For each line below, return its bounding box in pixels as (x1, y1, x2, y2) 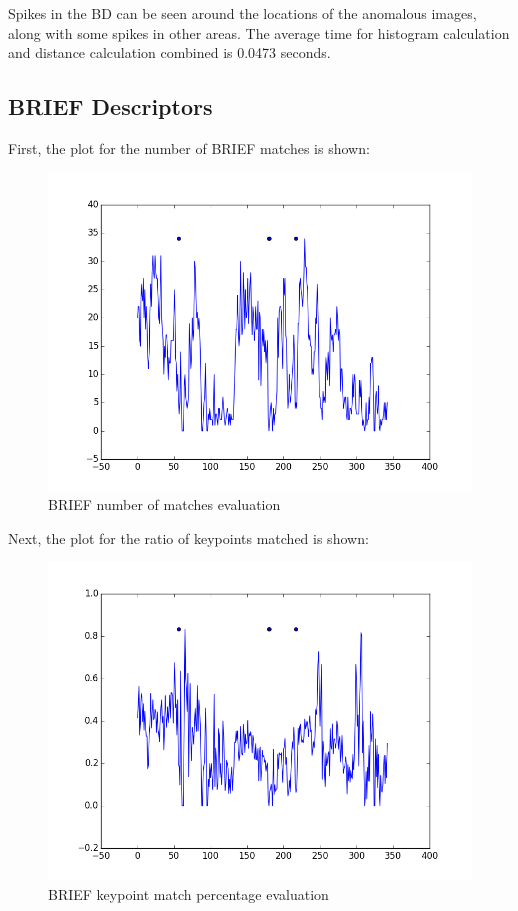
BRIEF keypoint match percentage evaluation (48, 883, 329, 904)
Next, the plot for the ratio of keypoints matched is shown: (8, 527, 369, 548)
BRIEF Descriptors (8, 91, 213, 122)
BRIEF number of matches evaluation (48, 494, 281, 515)
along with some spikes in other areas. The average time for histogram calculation (8, 22, 510, 43)
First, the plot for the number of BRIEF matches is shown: (8, 137, 370, 158)
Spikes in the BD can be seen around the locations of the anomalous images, (8, 3, 477, 23)
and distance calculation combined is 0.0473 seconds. (8, 42, 331, 63)
